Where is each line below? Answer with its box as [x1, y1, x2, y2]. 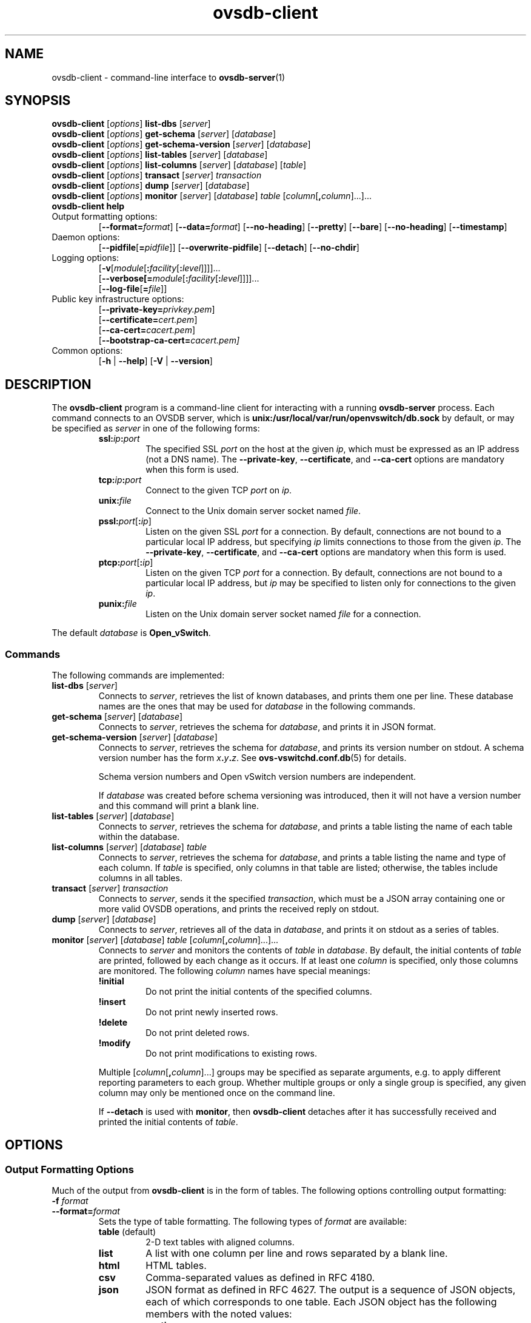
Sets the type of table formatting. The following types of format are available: [98, 1216, 407, 1227]
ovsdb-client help [52, 201, 125, 212]
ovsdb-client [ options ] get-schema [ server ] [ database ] [52, 129, 276, 140]
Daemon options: [52, 232, 120, 243]
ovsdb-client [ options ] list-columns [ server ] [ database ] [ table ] [52, 160, 307, 171]
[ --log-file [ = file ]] [98, 283, 167, 294]
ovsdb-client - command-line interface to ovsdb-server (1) [52, 72, 286, 83]
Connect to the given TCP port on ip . [145, 485, 292, 496]
